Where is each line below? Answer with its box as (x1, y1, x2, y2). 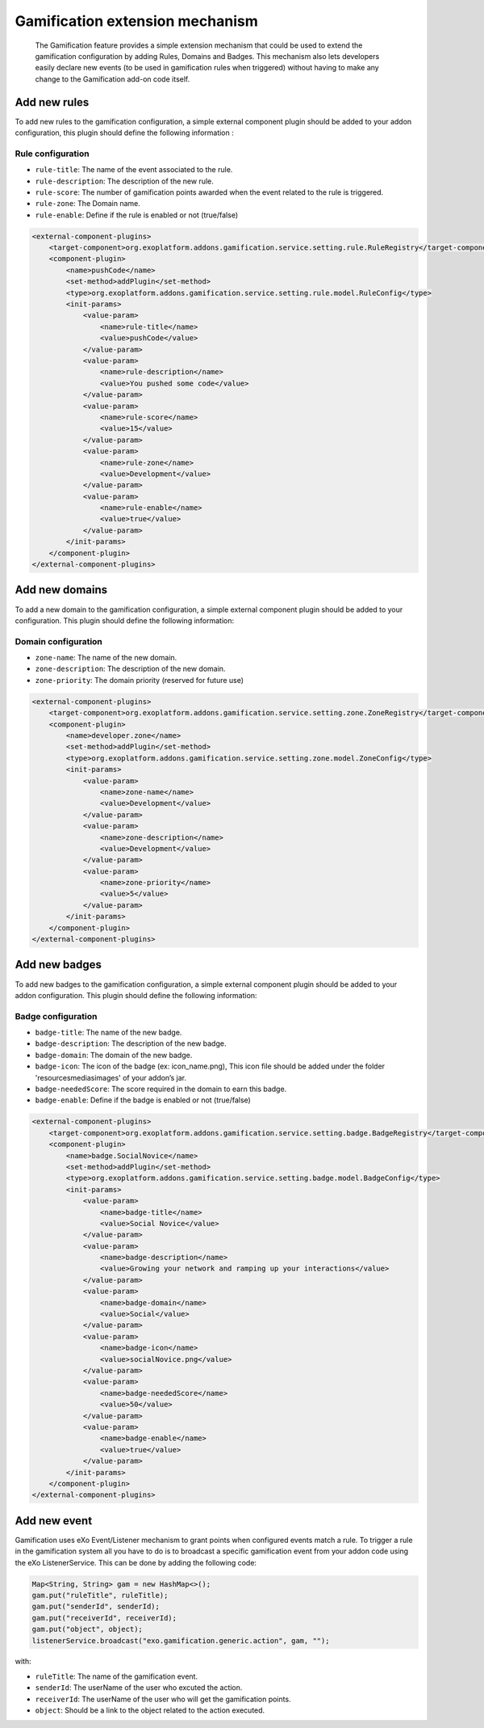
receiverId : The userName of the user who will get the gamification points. (35, 1694, 291, 1704)
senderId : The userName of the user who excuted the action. (35, 1683, 243, 1692)
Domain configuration (15, 635, 102, 647)
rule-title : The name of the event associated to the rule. (35, 165, 233, 175)
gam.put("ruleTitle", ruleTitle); (31, 1591, 169, 1599)
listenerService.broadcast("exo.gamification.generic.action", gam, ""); (31, 1636, 330, 1645)
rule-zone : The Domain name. (35, 199, 141, 209)
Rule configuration (15, 148, 90, 159)
